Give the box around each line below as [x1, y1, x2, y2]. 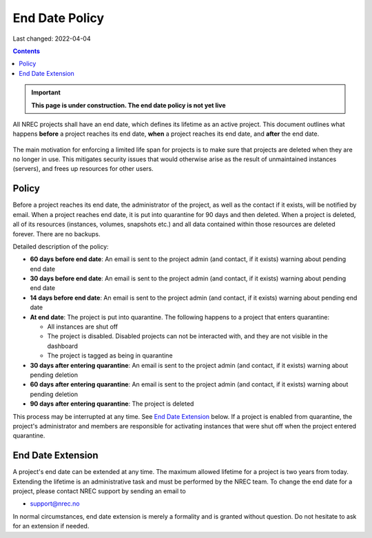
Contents [12, 47, 41, 55]
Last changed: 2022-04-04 [12, 34, 91, 43]
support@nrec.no [30, 499, 80, 508]
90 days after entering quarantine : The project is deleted [30, 400, 194, 408]
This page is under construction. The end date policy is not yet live [31, 101, 227, 110]
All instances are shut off [47, 322, 118, 331]
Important [31, 88, 61, 96]
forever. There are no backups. [12, 229, 101, 238]
